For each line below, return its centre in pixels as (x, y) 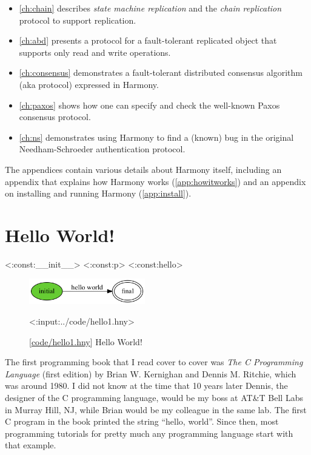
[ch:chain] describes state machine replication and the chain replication (150, 8)
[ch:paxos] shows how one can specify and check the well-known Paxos (149, 105)
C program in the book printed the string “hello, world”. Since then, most (142, 421)
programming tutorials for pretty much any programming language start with (149, 433)
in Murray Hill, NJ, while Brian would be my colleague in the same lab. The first (156, 409)
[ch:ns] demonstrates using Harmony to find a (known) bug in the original (156, 137)
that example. (31, 445)
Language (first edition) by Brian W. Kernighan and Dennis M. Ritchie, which (151, 373)
